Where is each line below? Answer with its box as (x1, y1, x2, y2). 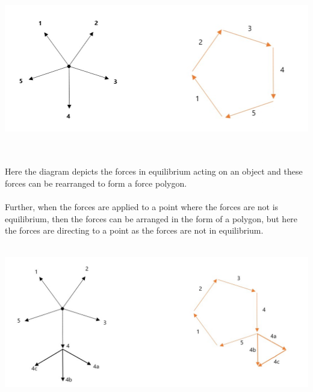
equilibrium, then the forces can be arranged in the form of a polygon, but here (5, 212, 298, 225)
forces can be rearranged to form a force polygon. (5, 176, 187, 189)
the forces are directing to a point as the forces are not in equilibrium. (5, 224, 264, 237)
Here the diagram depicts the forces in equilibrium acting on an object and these (5, 165, 303, 178)
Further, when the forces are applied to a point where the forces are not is (5, 201, 279, 213)
